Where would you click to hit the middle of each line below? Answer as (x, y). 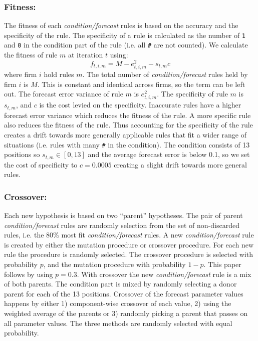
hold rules (59, 74)
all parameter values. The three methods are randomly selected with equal (118, 323)
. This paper (222, 264)
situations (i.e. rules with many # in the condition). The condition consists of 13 (127, 144)
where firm (21, 74)
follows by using (29, 274)
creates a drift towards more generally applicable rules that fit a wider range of (125, 134)
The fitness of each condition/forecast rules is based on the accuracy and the (121, 25)
